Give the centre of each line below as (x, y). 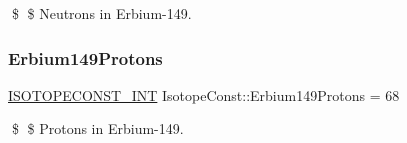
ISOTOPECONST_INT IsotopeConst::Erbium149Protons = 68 (204, 94)
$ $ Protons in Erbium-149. (97, 128)
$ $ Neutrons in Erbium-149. (101, 13)
